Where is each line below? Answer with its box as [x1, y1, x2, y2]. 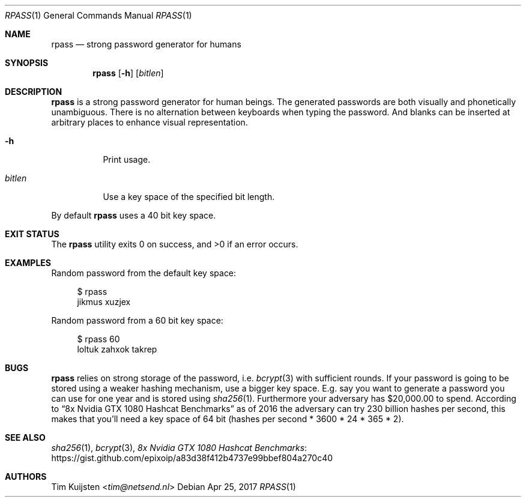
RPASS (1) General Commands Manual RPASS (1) [5, 10, 192, 20]
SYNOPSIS [5, 58, 49, 68]
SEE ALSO [5, 432, 46, 443]
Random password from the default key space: [51, 268, 237, 278]
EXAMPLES [5, 258, 51, 268]
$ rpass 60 [77, 334, 120, 344]
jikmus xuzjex [77, 297, 131, 307]
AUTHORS [5, 471, 47, 482]
